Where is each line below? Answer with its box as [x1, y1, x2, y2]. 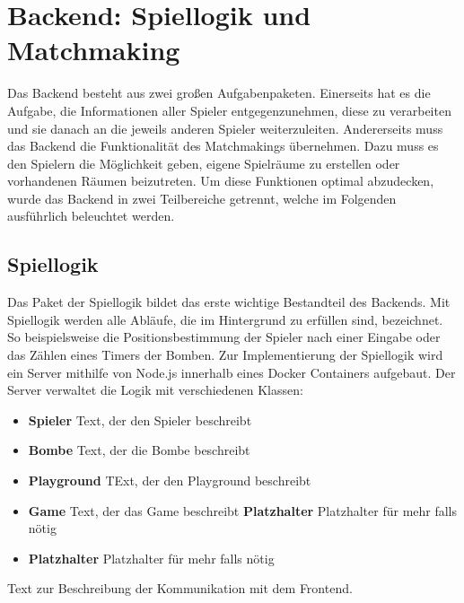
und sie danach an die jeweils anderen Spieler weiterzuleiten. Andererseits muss [7, 118, 443, 137]
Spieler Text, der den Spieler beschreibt [28, 410, 252, 429]
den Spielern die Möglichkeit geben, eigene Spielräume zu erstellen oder [7, 153, 400, 172]
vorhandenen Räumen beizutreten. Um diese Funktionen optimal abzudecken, [7, 171, 434, 190]
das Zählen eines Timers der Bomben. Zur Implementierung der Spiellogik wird [7, 345, 443, 364]
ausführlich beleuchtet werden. [7, 206, 175, 225]
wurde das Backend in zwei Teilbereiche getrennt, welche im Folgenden [7, 188, 397, 207]
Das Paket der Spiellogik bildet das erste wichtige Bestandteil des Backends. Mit [7, 293, 451, 311]
